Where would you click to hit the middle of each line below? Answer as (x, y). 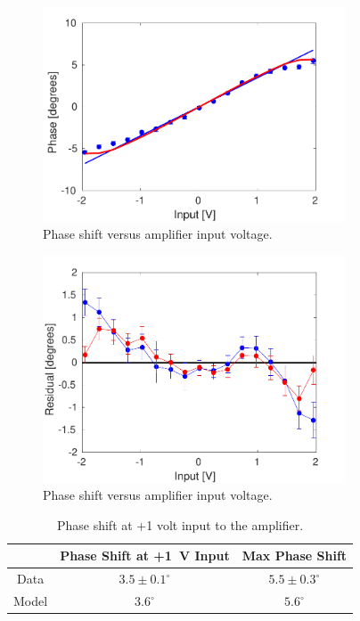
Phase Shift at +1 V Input (145, 556)
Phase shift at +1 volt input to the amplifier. (180, 524)
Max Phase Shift (295, 556)
